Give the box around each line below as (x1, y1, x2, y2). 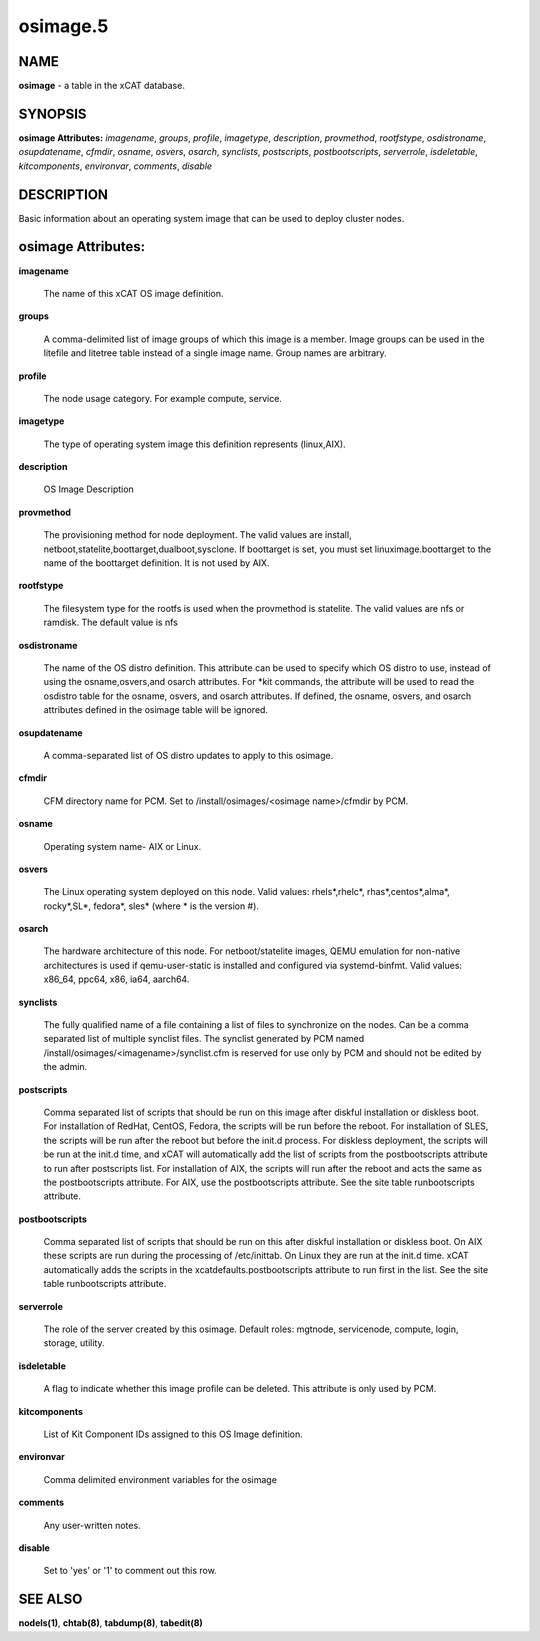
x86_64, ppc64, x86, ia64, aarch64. (43, 973, 190, 985)
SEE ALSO (18, 1591, 83, 1608)
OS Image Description (43, 483, 134, 495)
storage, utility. (43, 1337, 105, 1349)
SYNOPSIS (18, 105, 87, 122)
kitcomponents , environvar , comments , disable (18, 160, 213, 172)
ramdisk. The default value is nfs (43, 616, 179, 629)
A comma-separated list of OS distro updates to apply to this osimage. (43, 749, 334, 761)
